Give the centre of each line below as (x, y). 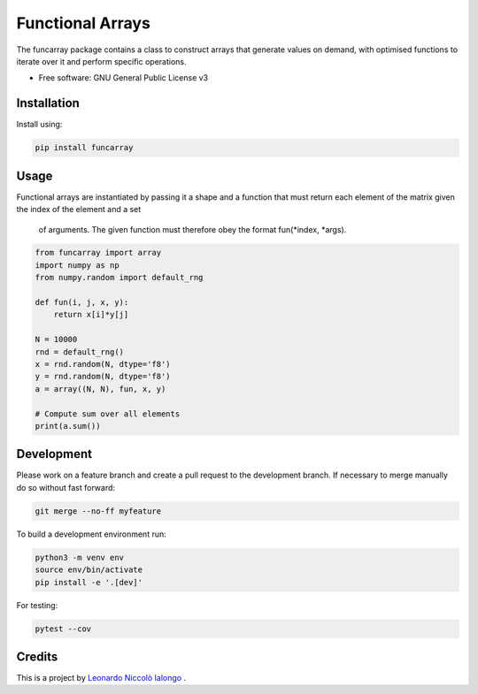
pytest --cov (63, 629)
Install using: (39, 125)
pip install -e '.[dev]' (89, 582)
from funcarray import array (98, 253)
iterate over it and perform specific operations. (101, 61)
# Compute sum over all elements (108, 414)
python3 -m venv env (79, 557)
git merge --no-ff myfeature (98, 511)
